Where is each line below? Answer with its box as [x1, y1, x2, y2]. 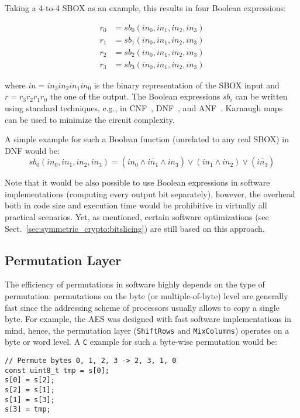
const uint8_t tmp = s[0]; [5, 366, 109, 375]
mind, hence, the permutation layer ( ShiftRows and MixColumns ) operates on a [5, 324, 289, 336]
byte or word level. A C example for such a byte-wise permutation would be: [5, 335, 277, 348]
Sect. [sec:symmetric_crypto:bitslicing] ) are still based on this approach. [5, 222, 265, 234]
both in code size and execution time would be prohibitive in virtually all [5, 199, 267, 211]
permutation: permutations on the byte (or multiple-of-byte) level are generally [5, 290, 288, 302]
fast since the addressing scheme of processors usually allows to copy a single [5, 301, 280, 313]
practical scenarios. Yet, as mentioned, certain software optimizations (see [5, 211, 269, 223]
